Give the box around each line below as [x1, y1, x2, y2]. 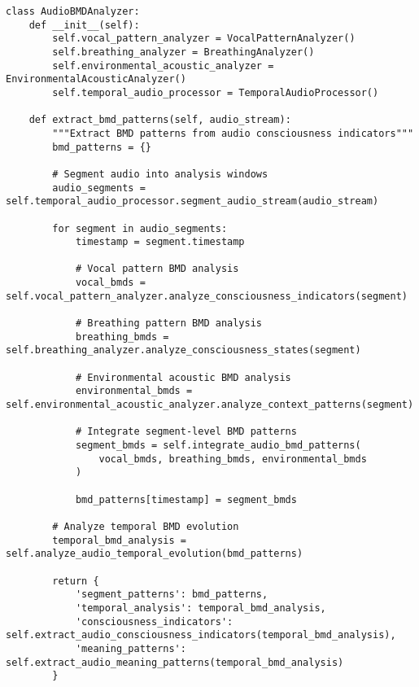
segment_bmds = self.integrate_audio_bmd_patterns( [75, 440, 361, 451]
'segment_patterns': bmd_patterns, [75, 589, 268, 601]
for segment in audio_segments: [52, 222, 228, 234]
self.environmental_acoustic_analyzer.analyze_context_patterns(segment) [6, 399, 414, 411]
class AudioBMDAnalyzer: [6, 6, 140, 17]
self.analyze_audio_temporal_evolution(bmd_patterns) [6, 548, 303, 560]
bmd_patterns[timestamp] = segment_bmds [75, 493, 297, 505]
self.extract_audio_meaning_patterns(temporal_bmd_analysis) [6, 656, 344, 668]
